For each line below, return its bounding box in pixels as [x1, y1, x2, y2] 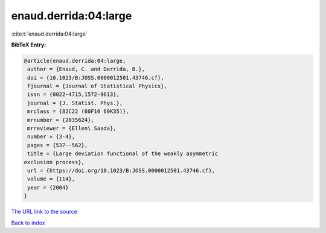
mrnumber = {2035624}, [27, 116, 95, 123]
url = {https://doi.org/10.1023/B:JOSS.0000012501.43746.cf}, [27, 167, 216, 174]
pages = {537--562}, [27, 142, 88, 148]
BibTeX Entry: [11, 41, 46, 48]
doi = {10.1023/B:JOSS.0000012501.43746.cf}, [27, 74, 164, 81]
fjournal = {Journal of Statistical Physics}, [27, 83, 167, 90]
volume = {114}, [27, 176, 75, 182]
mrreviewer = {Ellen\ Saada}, [27, 125, 117, 132]
